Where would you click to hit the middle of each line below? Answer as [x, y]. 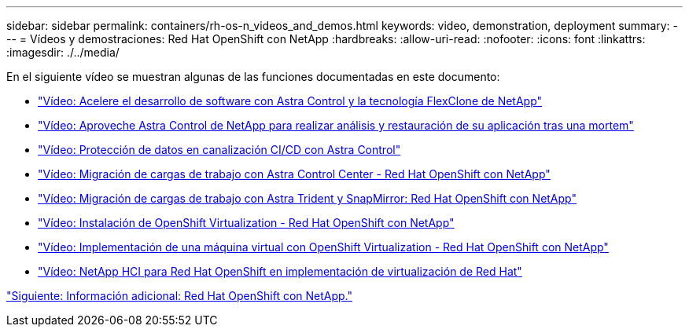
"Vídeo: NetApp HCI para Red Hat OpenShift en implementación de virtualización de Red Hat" [280, 271]
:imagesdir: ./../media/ [63, 52]
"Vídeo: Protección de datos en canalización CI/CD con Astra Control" [219, 150]
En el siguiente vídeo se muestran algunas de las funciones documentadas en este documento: [253, 77]
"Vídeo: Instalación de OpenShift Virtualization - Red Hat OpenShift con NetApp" [246, 223]
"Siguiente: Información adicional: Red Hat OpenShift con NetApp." [180, 296]
